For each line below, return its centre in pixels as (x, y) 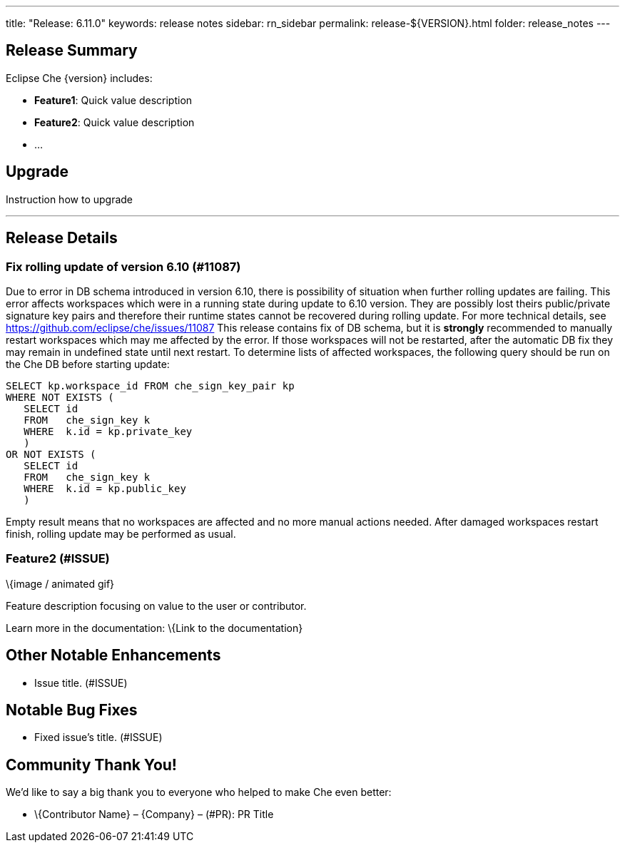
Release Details (62, 238)
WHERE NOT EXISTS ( (60, 397)
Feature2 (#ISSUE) (58, 559)
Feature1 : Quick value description (113, 100)
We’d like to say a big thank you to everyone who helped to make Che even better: (199, 792)
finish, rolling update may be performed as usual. (121, 533)
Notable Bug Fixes (72, 710)
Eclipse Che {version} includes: (79, 78)
